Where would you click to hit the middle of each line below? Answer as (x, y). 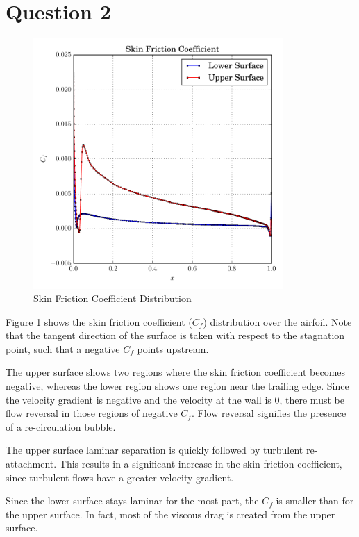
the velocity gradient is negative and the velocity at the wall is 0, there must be (175, 399)
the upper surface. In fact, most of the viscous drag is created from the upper (170, 514)
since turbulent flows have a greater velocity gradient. (120, 477)
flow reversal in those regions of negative (92, 413)
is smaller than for (315, 501)
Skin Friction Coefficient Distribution (112, 298)
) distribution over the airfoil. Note (277, 321)
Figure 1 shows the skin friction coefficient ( (99, 321)
